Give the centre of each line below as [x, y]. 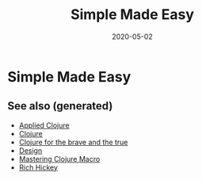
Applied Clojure [44, 125]
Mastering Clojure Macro [59, 159]
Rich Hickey [38, 167]
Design [30, 150]
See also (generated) [60, 106]
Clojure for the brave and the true [73, 142]
